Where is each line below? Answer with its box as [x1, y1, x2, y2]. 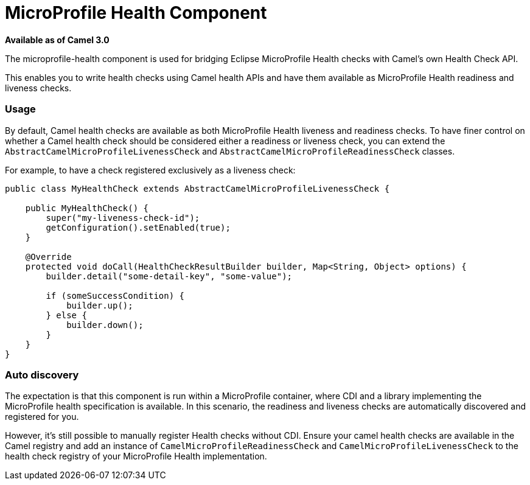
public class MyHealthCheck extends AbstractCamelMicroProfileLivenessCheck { [5, 183, 390, 194]
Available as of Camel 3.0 [5, 34, 110, 45]
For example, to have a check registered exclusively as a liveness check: [5, 164, 296, 175]
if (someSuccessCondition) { [46, 290, 185, 301]
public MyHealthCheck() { [25, 203, 149, 213]
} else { [46, 310, 87, 320]
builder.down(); [66, 319, 144, 330]
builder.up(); [66, 300, 133, 310]
